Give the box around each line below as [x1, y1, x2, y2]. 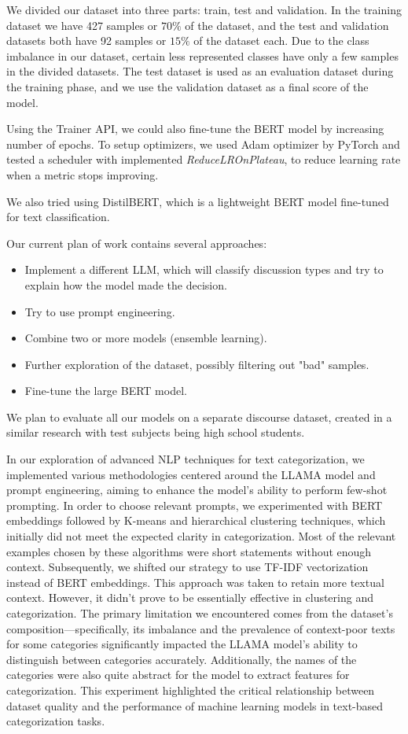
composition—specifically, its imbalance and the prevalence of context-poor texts [6, 620, 395, 636]
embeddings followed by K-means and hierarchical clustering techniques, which [6, 512, 386, 529]
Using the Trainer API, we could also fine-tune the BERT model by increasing [6, 120, 384, 137]
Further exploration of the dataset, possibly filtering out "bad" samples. [24, 356, 369, 372]
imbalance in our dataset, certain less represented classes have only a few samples [6, 47, 399, 64]
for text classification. [6, 208, 110, 225]
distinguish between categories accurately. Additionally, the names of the [6, 651, 357, 667]
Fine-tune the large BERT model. [24, 382, 187, 399]
